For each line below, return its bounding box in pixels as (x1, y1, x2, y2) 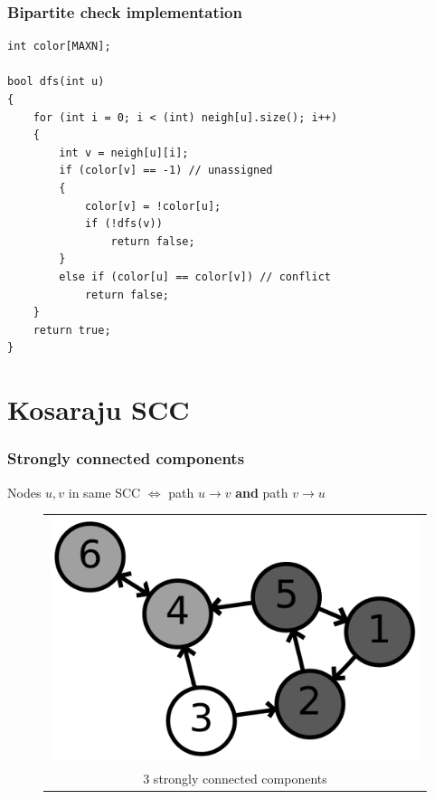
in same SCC (68, 482, 141, 501)
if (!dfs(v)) (84, 217, 163, 231)
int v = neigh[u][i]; (59, 146, 189, 159)
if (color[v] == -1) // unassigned (59, 164, 273, 177)
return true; (33, 323, 111, 337)
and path (235, 482, 288, 501)
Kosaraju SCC (7, 391, 190, 428)
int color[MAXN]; (7, 40, 111, 53)
